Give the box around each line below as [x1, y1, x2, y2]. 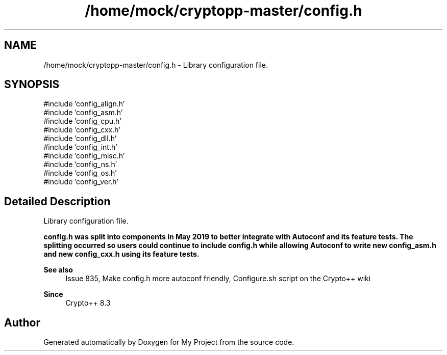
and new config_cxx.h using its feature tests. [43, 250, 200, 259]
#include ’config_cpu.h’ [43, 117, 121, 126]
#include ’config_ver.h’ [43, 177, 118, 186]
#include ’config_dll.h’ [43, 134, 117, 143]
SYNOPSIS [4, 78, 60, 91]
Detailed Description [4, 195, 111, 208]
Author [4, 316, 40, 329]
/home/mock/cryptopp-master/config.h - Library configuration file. [43, 60, 268, 69]
